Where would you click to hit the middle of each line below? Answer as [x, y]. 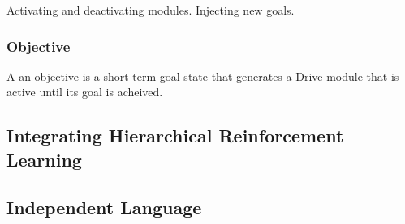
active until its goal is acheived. [85, 92]
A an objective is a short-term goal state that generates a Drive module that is [203, 76]
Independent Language [104, 207]
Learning [44, 159]
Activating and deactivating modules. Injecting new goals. [151, 10]
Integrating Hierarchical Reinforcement [175, 135]
